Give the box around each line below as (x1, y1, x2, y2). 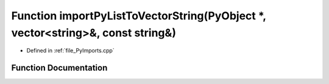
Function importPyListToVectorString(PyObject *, (11, 9, 266, 22)
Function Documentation (11, 63, 108, 73)
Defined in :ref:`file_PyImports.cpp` (26, 47, 115, 54)
